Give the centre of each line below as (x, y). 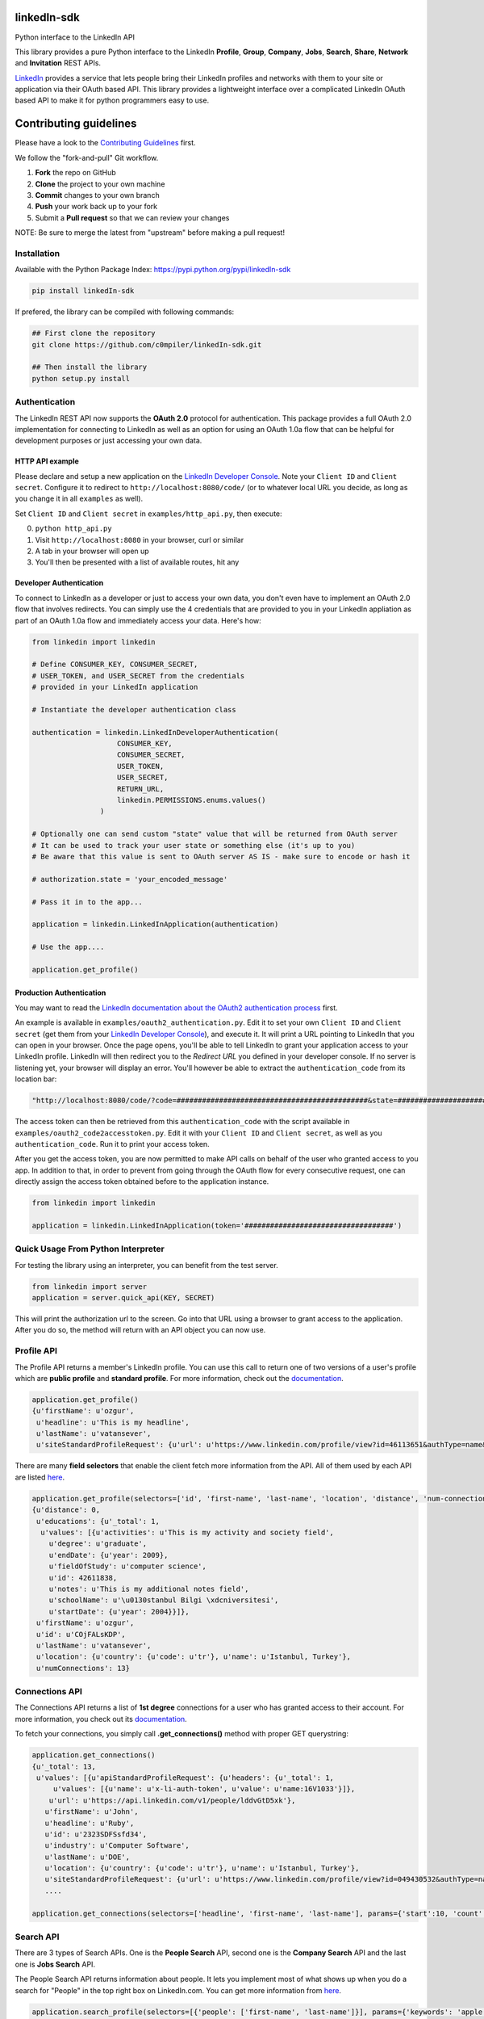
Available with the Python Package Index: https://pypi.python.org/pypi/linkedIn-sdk (153, 270)
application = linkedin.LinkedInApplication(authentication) (155, 924)
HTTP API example (47, 461)
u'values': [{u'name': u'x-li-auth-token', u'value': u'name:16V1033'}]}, (204, 1789)
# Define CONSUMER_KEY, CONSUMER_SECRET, (115, 665)
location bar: (36, 1079)
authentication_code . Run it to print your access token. (112, 1144)
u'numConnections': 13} (83, 1668)
